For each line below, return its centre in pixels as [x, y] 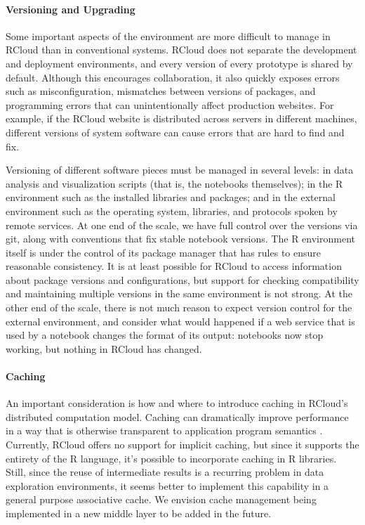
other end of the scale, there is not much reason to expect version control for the [179, 307]
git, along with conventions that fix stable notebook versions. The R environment [180, 239]
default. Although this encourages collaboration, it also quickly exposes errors [173, 77]
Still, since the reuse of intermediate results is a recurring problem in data [165, 472]
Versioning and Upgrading [71, 9]
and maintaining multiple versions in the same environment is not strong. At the [179, 293]
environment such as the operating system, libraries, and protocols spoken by [172, 210]
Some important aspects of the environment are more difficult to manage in [168, 35]
